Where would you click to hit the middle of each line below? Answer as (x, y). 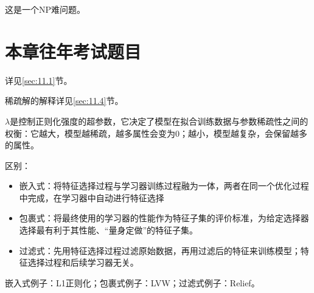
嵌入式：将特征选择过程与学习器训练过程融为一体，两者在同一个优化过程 (164, 186)
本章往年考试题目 (73, 51)
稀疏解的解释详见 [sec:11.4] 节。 (64, 101)
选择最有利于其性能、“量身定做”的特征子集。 (109, 230)
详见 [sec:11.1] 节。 (39, 80)
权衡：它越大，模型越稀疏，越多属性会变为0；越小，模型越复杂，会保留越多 (156, 133)
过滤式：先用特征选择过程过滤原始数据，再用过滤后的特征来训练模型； (160, 250)
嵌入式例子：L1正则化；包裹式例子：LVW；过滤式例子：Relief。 (132, 282)
